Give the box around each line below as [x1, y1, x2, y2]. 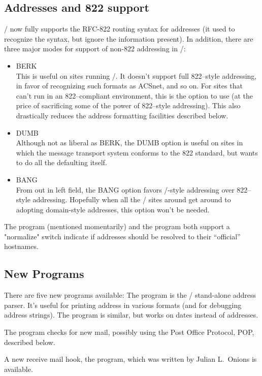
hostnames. [4, 241, 39, 252]
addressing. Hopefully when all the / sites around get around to [32, 194, 231, 205]
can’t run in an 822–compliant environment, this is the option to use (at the [16, 90, 253, 101]
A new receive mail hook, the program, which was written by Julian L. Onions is [4, 354, 257, 364]
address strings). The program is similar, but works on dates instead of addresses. [4, 309, 258, 320]
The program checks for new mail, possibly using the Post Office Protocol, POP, [4, 327, 254, 337]
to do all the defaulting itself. [16, 157, 107, 168]
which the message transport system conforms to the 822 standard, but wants [16, 147, 258, 158]
